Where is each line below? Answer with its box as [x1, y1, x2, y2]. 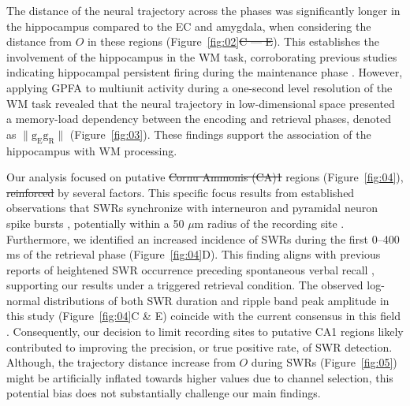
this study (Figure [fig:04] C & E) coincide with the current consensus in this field [6, 307, 401, 324]
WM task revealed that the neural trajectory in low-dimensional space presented [6, 95, 395, 111]
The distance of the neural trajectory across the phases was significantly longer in [6, 2, 401, 18]
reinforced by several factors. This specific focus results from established [6, 184, 355, 200]
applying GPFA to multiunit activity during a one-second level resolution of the [6, 79, 393, 95]
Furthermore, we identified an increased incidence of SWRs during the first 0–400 [6, 230, 400, 247]
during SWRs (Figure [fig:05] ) [251, 354, 397, 371]
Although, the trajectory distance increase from [6, 354, 236, 371]
